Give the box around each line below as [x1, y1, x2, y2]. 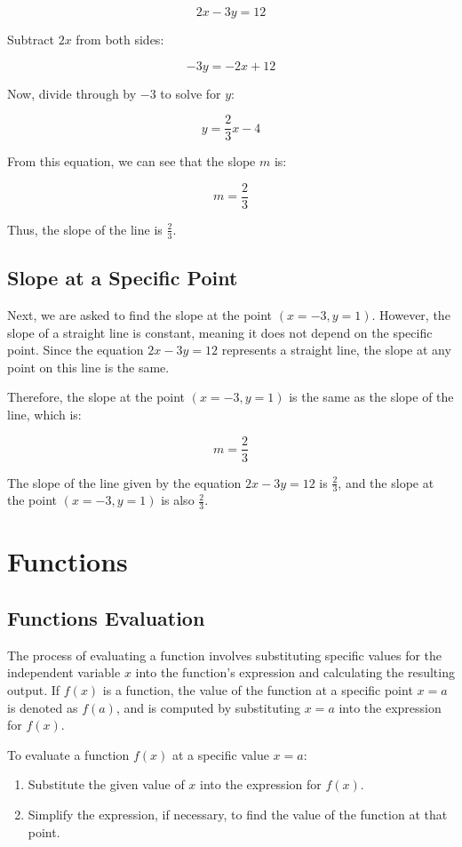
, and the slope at [338, 473, 434, 491]
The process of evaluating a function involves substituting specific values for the [7, 645, 442, 664]
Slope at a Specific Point [7, 264, 238, 292]
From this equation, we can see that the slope [7, 152, 256, 171]
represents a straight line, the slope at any [221, 340, 451, 359]
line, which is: [7, 404, 82, 423]
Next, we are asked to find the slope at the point [7, 305, 273, 324]
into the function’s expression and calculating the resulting [135, 663, 455, 682]
